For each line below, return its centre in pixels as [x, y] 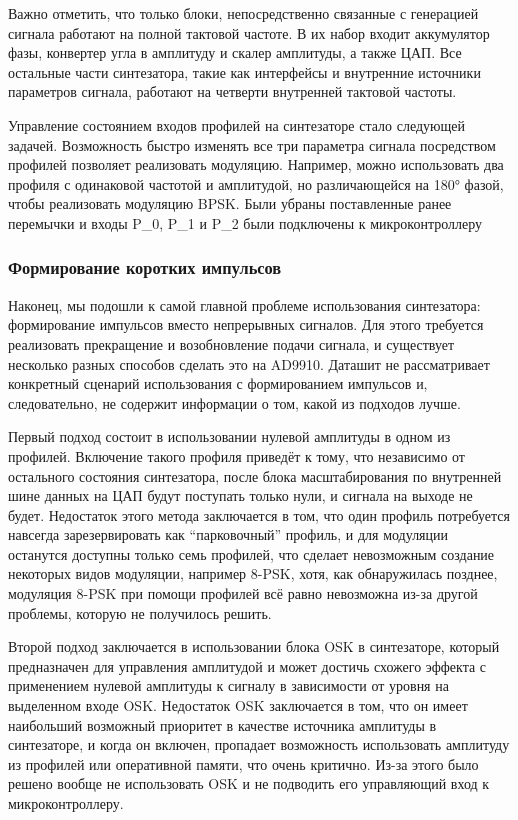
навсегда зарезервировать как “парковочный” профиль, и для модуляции [228, 534]
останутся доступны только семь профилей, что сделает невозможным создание [251, 553]
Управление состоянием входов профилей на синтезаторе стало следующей [237, 124]
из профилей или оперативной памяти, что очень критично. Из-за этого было [243, 763]
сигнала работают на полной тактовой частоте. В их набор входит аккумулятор [249, 32]
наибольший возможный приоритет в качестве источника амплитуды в [222, 724]
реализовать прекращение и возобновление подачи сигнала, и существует [231, 343]
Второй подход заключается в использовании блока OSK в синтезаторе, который [254, 646]
